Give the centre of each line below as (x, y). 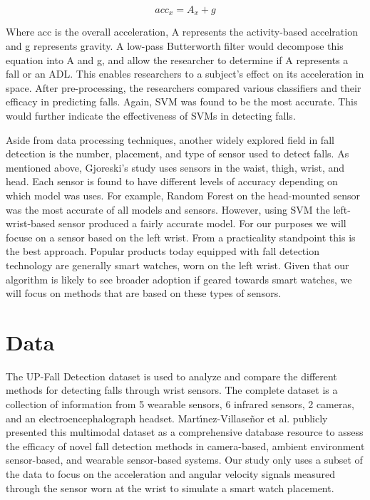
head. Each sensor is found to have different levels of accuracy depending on (172, 181)
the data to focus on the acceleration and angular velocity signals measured (171, 474)
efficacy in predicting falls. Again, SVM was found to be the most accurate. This (182, 101)
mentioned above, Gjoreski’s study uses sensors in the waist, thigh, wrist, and (175, 167)
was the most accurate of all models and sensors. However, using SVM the (168, 209)
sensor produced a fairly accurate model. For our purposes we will (202, 223)
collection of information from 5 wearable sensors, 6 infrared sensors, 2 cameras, (180, 404)
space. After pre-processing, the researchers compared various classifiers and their (184, 87)
